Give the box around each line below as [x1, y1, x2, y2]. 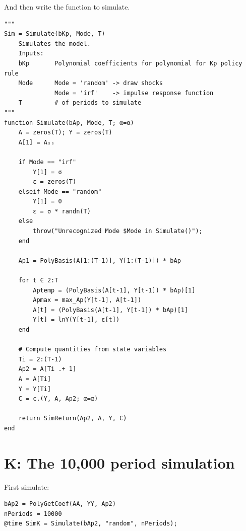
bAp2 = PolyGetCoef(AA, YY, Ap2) [4, 500, 116, 508]
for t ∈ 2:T [18, 277, 58, 284]
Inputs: [18, 50, 44, 57]
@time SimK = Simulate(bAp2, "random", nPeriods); [4, 520, 177, 527]
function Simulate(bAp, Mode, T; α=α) [4, 119, 134, 126]
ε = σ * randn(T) [33, 207, 91, 215]
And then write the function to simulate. [4, 2, 130, 12]
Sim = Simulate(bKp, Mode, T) [4, 30, 105, 38]
